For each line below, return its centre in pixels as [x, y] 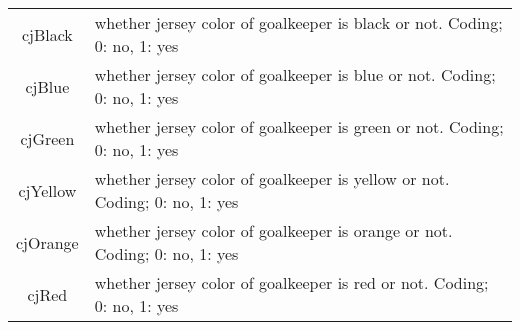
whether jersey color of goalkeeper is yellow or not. [272, 178]
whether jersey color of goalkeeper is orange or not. [273, 230]
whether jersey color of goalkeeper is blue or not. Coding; [295, 74]
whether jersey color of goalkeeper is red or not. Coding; [291, 282]
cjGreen [47, 138]
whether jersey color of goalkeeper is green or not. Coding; [299, 126]
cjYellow [47, 190]
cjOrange [47, 242]
